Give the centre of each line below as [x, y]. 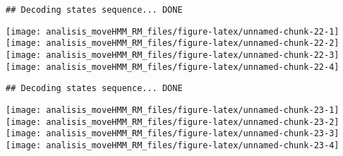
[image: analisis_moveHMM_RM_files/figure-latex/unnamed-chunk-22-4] [173, 67]
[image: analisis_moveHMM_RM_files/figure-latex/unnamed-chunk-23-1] [173, 110]
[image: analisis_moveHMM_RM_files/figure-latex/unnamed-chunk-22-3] [173, 55]
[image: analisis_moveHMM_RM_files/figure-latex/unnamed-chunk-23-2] [173, 122]
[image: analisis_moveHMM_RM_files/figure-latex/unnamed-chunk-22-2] [173, 43]
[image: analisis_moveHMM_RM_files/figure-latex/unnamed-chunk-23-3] [173, 134]
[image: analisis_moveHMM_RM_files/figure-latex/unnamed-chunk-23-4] [173, 145]
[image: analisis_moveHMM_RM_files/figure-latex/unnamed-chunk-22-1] [173, 31]
